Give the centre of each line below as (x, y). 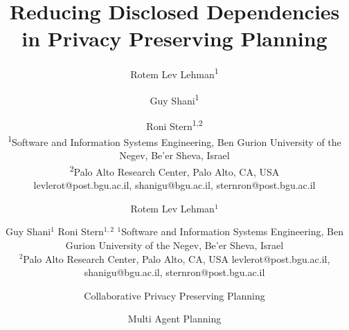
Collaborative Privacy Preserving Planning (174, 295)
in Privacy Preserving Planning (174, 38)
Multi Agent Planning (174, 319)
